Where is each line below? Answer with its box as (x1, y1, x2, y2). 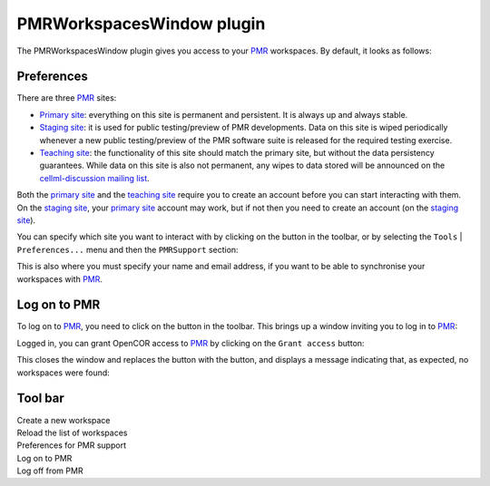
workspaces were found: (16, 367, 111, 378)
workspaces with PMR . (16, 273, 103, 285)
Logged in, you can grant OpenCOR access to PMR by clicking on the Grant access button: (16, 337, 365, 348)
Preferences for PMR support (16, 440, 127, 451)
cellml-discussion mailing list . (39, 172, 150, 183)
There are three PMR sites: (16, 92, 117, 103)
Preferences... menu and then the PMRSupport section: (16, 244, 240, 255)
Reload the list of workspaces (16, 427, 128, 438)
